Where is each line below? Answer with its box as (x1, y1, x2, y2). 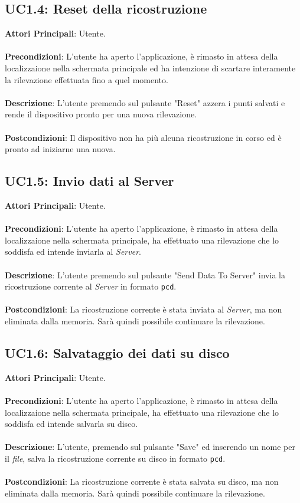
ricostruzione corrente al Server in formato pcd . (5, 280, 177, 292)
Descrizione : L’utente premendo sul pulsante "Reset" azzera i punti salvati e (5, 96, 285, 109)
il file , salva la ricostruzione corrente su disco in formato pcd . (5, 452, 226, 464)
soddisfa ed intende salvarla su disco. (5, 417, 138, 430)
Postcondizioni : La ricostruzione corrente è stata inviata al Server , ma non (5, 303, 282, 315)
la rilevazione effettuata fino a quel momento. (5, 73, 168, 86)
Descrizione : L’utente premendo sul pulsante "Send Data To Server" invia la (5, 268, 285, 281)
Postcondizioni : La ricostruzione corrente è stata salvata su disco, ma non (5, 475, 279, 488)
